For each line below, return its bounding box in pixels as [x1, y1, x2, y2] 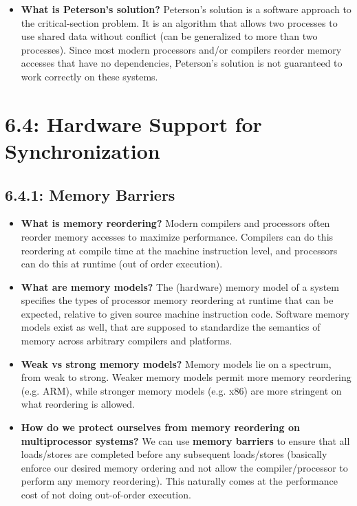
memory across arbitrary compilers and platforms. [21, 333, 232, 348]
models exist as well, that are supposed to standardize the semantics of [21, 320, 321, 334]
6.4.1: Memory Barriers [5, 184, 175, 205]
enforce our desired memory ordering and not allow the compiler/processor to [21, 460, 348, 474]
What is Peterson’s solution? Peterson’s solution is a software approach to [21, 2, 351, 16]
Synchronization [5, 136, 160, 164]
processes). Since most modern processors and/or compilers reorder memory [21, 42, 342, 56]
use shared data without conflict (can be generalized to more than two [21, 29, 318, 43]
